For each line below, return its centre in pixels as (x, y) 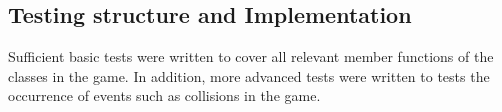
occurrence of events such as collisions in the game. (164, 95)
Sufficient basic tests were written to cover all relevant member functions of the (251, 56)
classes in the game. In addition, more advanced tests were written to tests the (249, 75)
